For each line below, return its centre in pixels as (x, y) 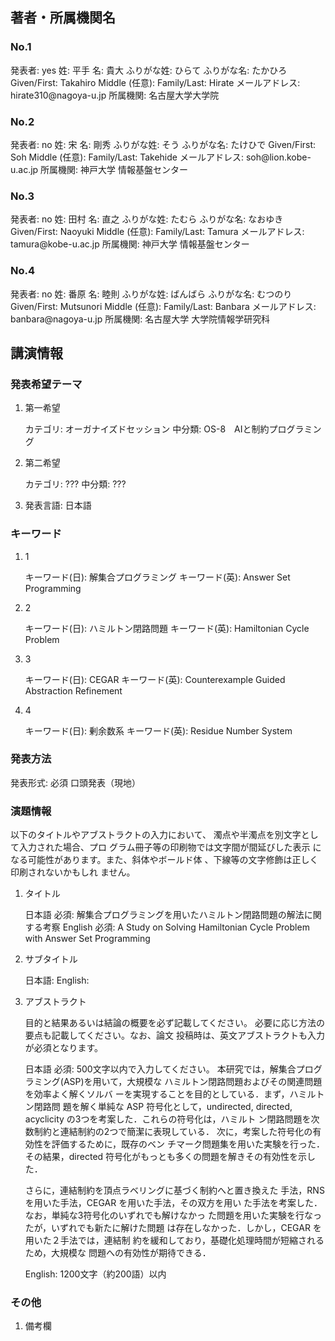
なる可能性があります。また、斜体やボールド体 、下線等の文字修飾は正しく (164, 860)
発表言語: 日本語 (58, 505)
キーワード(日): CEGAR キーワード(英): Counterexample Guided (155, 679)
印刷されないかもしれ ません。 (73, 872)
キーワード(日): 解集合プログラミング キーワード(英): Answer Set (157, 577)
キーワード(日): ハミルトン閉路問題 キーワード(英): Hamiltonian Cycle (167, 628)
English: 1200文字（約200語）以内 (95, 1274)
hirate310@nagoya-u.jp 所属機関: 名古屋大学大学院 (115, 95)
